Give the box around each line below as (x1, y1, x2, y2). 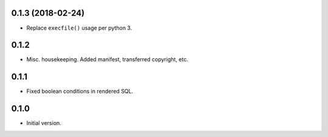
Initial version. (26, 119, 62, 127)
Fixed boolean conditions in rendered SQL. (26, 88, 134, 95)
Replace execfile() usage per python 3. (26, 24, 132, 32)
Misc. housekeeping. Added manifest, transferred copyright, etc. (26, 56, 188, 63)
